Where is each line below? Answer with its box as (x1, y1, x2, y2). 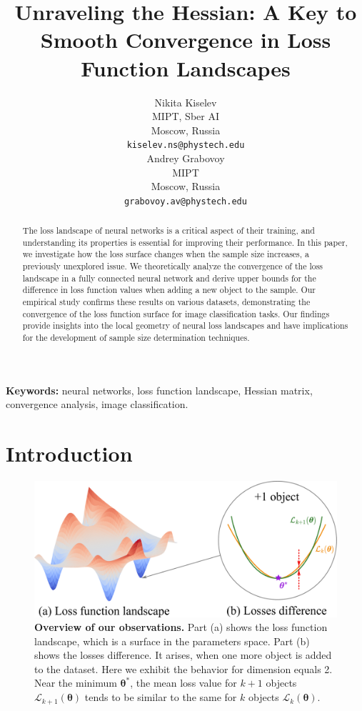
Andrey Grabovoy (146, 150, 225, 165)
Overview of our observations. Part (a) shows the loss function (34, 620, 328, 635)
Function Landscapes (81, 53, 291, 82)
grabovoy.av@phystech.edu (124, 196, 247, 207)
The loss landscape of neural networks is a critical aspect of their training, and (22, 224, 315, 237)
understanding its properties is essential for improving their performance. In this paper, (22, 236, 348, 248)
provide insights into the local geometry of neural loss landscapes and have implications (22, 319, 348, 332)
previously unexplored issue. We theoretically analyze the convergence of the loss (22, 260, 323, 272)
